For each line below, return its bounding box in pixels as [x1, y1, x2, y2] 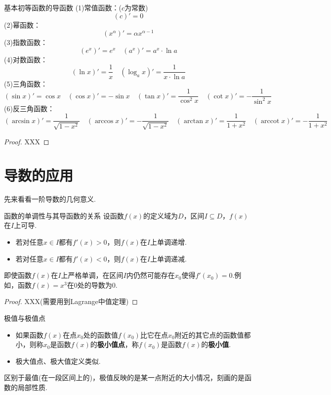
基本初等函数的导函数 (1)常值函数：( [4, 2, 122, 12]
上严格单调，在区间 [61, 270, 124, 280]
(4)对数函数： [4, 54, 47, 64]
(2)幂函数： [4, 19, 41, 30]
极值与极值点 [4, 313, 45, 323]
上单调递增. [150, 237, 187, 247]
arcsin [12, 117, 30, 125]
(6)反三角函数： [4, 103, 54, 113]
